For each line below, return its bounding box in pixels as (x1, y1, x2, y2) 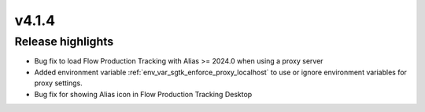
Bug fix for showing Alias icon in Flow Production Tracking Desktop (34, 89, 253, 99)
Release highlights (14, 34, 114, 49)
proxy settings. (34, 78, 83, 88)
